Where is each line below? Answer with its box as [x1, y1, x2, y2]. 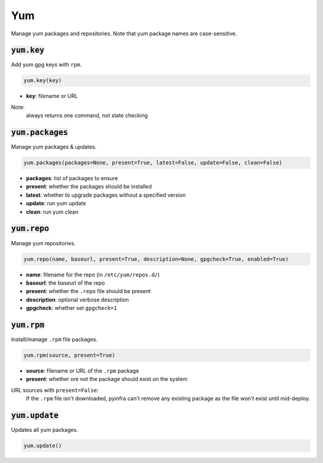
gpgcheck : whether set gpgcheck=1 [26, 304, 117, 312]
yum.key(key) [23, 77, 62, 84]
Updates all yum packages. [11, 427, 78, 434]
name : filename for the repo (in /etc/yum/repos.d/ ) [26, 271, 160, 278]
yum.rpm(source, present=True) [23, 352, 116, 358]
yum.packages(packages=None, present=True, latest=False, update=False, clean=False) [23, 159, 282, 166]
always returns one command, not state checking [26, 112, 148, 119]
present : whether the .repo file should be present [26, 288, 151, 295]
